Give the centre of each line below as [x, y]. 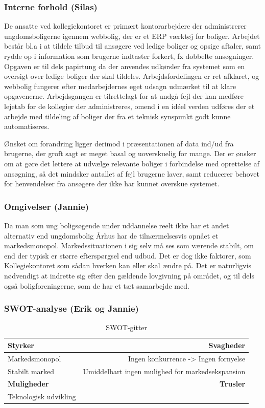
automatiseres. [27, 126]
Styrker [21, 345]
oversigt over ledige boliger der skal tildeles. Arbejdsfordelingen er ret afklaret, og [132, 76]
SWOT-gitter [127, 327]
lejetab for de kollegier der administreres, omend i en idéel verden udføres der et [129, 106]
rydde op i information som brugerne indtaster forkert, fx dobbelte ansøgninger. [129, 56]
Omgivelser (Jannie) [46, 206]
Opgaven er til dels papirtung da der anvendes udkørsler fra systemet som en [125, 66]
